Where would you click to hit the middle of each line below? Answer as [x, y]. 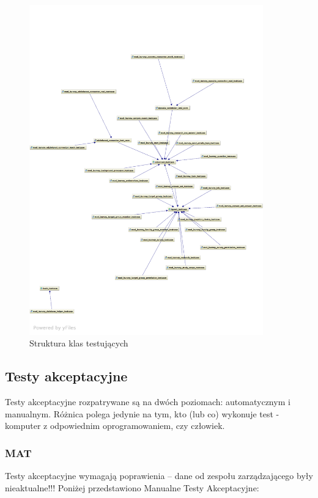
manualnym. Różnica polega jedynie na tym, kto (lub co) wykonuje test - [142, 413]
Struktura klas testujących [79, 343]
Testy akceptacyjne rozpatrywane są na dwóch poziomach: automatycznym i [148, 402]
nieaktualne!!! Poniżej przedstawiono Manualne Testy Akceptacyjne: [132, 487]
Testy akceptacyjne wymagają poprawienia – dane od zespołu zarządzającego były [159, 476]
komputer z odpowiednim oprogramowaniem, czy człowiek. [115, 426]
